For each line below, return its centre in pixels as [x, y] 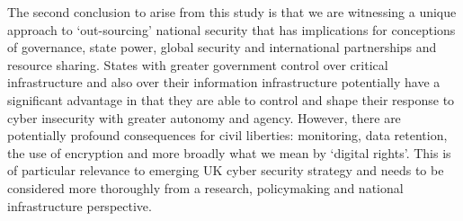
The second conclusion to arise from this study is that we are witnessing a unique [232, 12]
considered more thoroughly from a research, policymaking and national [205, 187]
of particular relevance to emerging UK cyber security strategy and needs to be [226, 170]
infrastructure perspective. [80, 205]
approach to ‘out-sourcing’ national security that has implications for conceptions [231, 29]
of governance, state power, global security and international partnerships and [222, 47]
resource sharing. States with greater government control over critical [198, 64]
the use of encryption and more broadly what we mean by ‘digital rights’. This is [229, 152]
